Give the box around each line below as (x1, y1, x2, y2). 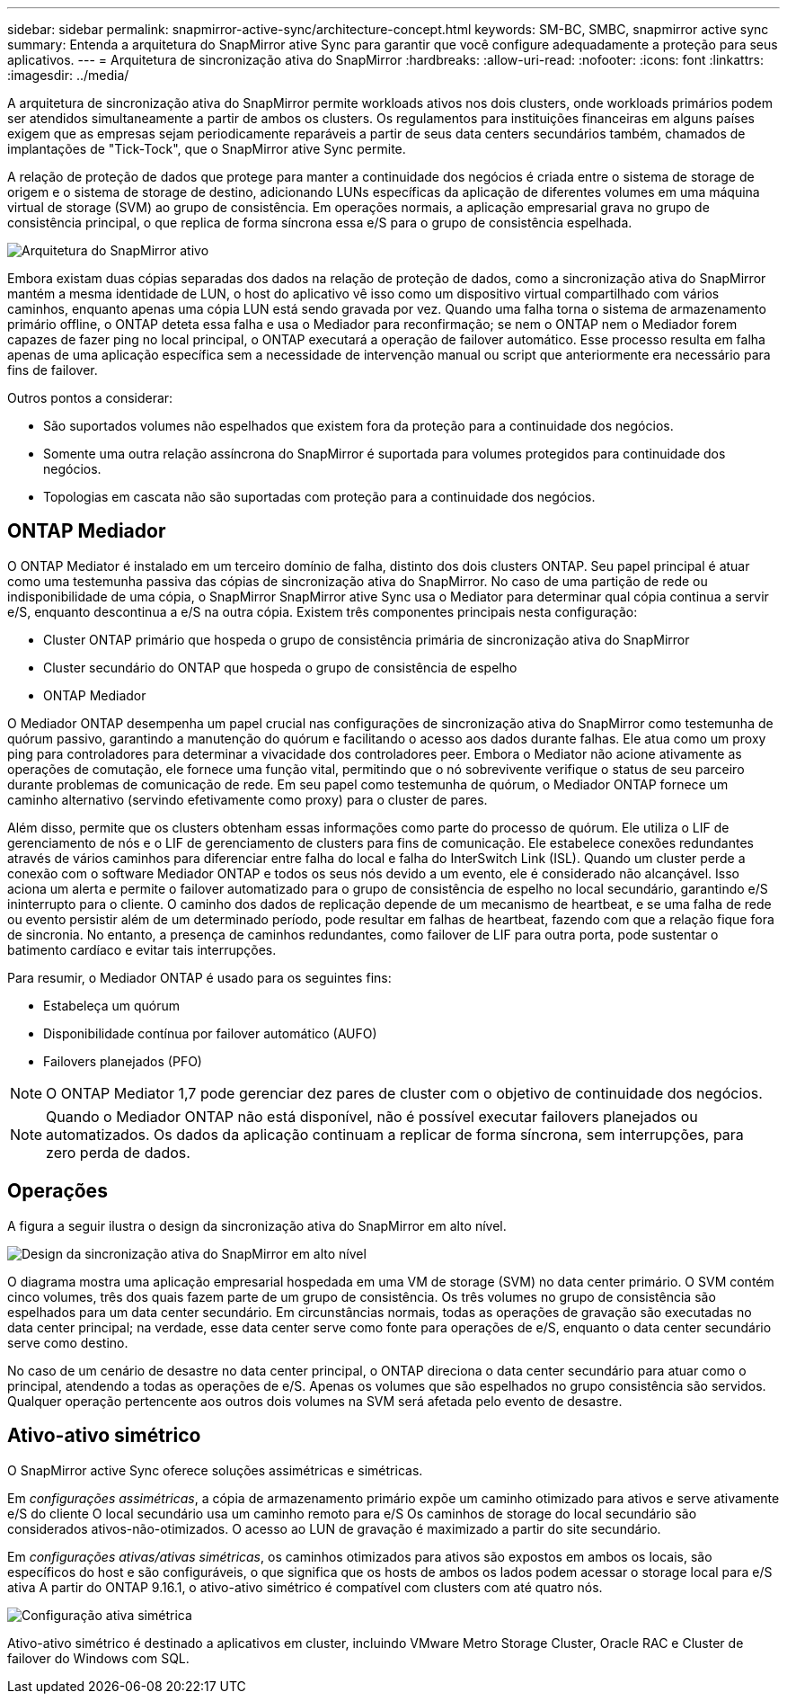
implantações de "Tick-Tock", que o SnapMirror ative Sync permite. (7, 141, 406, 156)
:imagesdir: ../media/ (7, 67, 129, 83)
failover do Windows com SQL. (7, 1650, 190, 1666)
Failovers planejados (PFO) (43, 1053, 202, 1069)
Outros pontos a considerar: (7, 390, 173, 405)
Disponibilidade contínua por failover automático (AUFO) (43, 1025, 377, 1041)
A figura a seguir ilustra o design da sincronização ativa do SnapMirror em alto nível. (7, 1217, 507, 1233)
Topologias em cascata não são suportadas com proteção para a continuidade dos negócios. (43, 489, 596, 504)
